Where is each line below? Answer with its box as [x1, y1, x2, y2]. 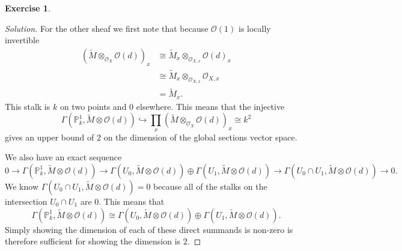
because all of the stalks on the [153, 180, 267, 192]
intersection [5, 195, 47, 207]
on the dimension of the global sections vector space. [103, 130, 297, 143]
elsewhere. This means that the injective [136, 100, 285, 112]
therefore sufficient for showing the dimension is [5, 235, 181, 247]
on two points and [59, 100, 127, 112]
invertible [5, 34, 40, 46]
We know [5, 180, 38, 192]
